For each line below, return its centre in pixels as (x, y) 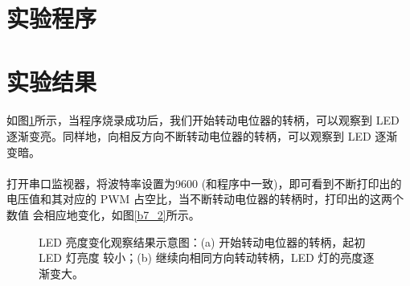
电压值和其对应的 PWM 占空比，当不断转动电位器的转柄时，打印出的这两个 (205, 199)
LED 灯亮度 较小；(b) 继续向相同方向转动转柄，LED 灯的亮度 (201, 257)
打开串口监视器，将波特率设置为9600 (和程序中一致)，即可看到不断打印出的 (204, 183)
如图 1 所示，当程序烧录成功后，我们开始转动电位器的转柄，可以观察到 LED (203, 120)
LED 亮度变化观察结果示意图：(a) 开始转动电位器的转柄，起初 (202, 241)
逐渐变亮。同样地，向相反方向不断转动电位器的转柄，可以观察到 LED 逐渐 (202, 135)
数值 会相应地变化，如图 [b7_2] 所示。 (103, 214)
